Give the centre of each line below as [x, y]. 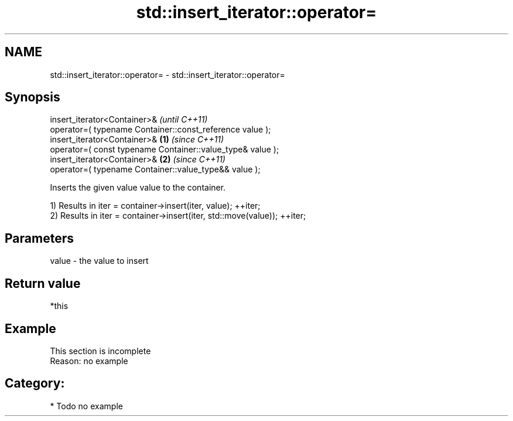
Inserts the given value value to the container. [138, 188]
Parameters [39, 238]
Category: [35, 383]
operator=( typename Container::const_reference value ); [160, 130]
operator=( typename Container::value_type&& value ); [155, 169]
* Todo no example [86, 406]
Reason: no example [89, 361]
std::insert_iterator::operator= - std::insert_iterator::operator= [167, 74]
